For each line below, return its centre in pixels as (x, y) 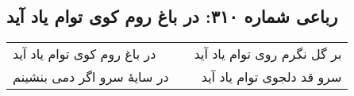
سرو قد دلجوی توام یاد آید (271, 77)
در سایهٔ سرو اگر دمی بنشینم (91, 77)
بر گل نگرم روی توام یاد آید (268, 54)
